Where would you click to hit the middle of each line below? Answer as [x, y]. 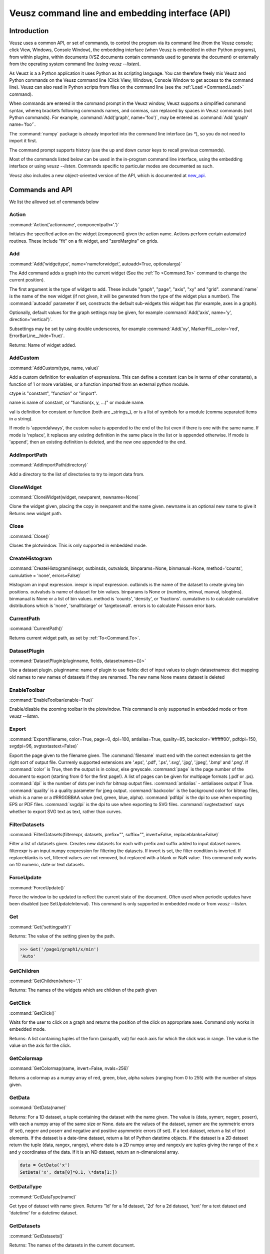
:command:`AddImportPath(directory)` [49, 465]
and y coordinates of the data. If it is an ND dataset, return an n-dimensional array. [94, 1152]
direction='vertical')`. [31, 320]
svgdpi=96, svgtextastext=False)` [44, 746]
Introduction [29, 31]
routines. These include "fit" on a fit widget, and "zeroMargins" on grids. [84, 241]
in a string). [21, 419]
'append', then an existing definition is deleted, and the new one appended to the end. [98, 442]
